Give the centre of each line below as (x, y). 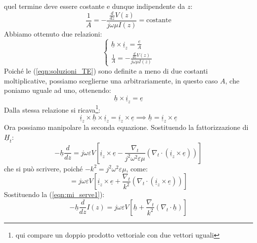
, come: (137, 168)
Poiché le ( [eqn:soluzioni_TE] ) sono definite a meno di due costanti (106, 70)
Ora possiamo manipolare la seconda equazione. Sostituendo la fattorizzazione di (126, 127)
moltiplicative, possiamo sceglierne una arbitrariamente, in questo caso (111, 80)
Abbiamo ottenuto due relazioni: (53, 33)
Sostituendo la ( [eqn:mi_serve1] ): (54, 194)
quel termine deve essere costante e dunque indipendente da (95, 6)
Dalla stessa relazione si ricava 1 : (52, 109)
